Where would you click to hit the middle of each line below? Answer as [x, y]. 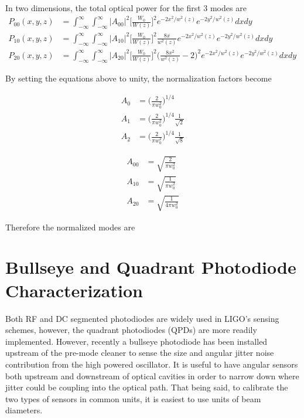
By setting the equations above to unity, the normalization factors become [139, 78]
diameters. [24, 410]
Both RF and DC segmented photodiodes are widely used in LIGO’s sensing [142, 318]
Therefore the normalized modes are [70, 227]
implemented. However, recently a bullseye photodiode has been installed [136, 341]
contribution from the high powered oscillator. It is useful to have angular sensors [152, 364]
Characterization [74, 290]
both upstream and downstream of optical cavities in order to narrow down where [152, 375]
